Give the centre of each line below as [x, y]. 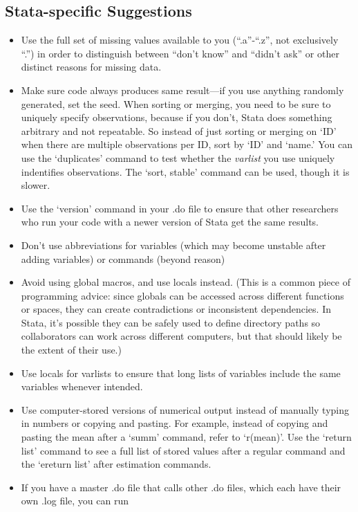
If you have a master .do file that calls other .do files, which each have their [181, 487]
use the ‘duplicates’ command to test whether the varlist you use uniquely [178, 157]
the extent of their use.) [71, 350]
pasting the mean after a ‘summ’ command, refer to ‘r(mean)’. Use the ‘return [186, 437]
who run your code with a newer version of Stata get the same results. [170, 222]
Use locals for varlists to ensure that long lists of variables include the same [181, 373]
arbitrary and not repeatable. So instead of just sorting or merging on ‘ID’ [179, 130]
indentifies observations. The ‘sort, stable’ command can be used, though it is [185, 171]
